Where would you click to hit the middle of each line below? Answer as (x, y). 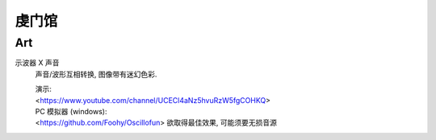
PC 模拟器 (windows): (71, 111)
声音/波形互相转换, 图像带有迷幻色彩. (96, 74)
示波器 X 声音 (37, 63)
